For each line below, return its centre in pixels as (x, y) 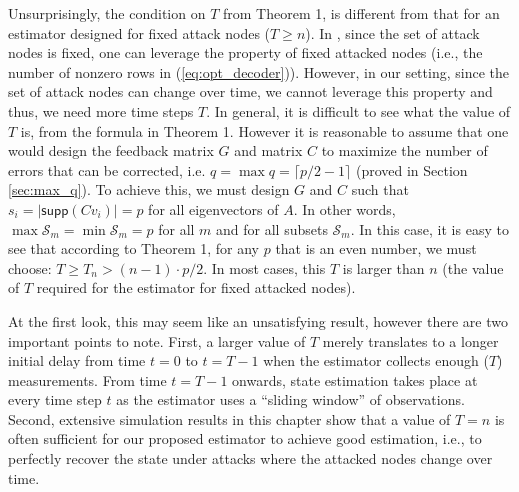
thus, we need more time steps (101, 110)
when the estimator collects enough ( (376, 360)
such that (380, 189)
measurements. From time (87, 379)
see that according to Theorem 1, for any (134, 248)
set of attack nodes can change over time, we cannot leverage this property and (250, 91)
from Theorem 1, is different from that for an (361, 13)
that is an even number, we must (376, 248)
